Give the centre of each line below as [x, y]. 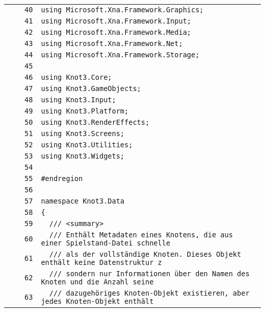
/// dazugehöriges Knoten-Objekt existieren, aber [149, 293]
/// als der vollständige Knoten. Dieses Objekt [145, 254]
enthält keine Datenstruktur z [101, 262]
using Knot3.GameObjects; [91, 88]
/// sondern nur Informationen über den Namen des [149, 274]
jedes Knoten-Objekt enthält [97, 301]
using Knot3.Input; [78, 100]
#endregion [62, 179]
